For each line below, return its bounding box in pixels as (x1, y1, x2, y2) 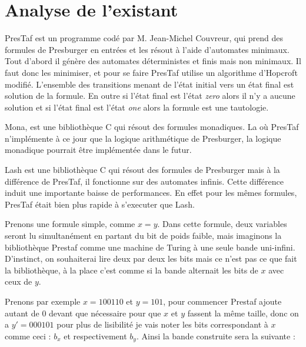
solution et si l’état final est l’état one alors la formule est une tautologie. (5, 101, 269, 113)
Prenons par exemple (5, 295, 81, 307)
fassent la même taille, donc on (187, 306, 299, 319)
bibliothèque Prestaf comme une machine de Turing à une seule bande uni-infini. (5, 241, 295, 253)
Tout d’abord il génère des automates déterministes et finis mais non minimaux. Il (5, 55, 301, 67)
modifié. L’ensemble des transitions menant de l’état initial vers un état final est (5, 78, 294, 90)
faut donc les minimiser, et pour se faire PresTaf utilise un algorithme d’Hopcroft (5, 66, 298, 78)
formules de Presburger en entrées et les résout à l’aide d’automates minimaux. (5, 43, 290, 55)
